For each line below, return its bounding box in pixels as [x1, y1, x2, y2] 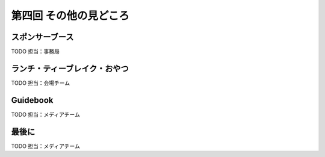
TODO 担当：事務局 [11, 48, 60, 55]
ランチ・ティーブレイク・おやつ [11, 63, 129, 73]
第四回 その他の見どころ [11, 9, 129, 22]
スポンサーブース [11, 32, 74, 42]
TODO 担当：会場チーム [11, 79, 70, 87]
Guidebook [11, 95, 54, 105]
